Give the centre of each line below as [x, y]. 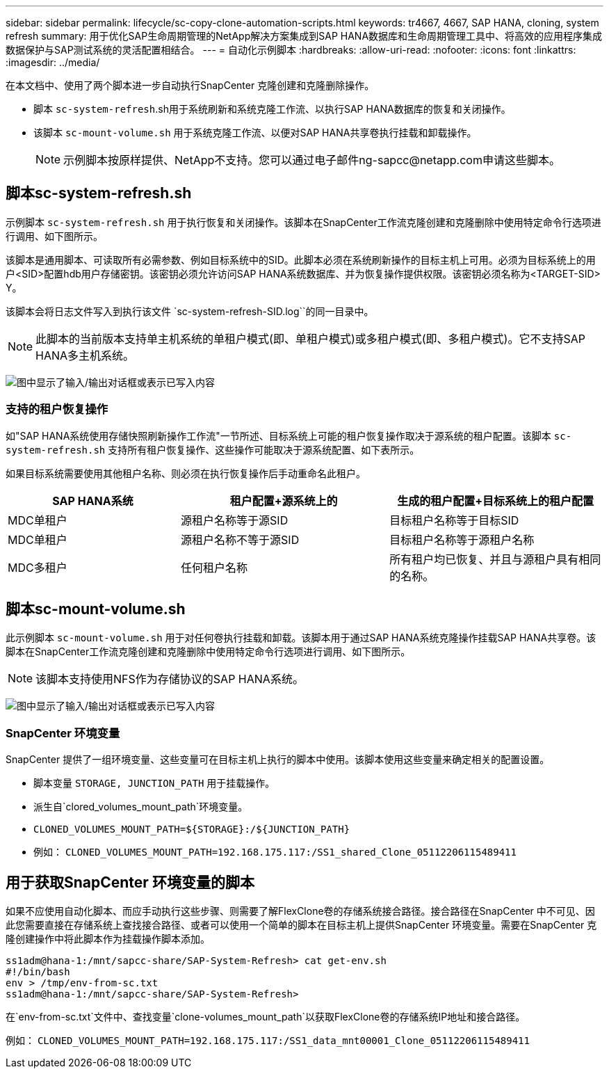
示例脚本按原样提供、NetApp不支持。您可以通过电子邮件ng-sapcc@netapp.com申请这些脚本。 [312, 160]
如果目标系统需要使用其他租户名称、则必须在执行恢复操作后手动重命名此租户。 [186, 473]
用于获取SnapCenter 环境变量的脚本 [130, 882]
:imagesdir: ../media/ [53, 62]
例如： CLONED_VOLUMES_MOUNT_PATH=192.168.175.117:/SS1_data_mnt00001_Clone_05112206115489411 [268, 1041]
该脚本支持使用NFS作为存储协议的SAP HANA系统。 [170, 679]
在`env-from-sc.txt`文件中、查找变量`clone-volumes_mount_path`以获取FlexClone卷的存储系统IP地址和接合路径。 [266, 1017]
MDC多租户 [38, 567]
